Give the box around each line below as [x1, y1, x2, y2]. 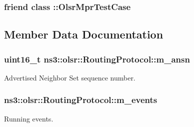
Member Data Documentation [4, 26, 163, 42]
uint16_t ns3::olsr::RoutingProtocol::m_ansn [4, 52, 190, 65]
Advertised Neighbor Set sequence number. [4, 72, 135, 82]
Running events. [4, 113, 53, 123]
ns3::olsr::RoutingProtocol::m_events [4, 93, 157, 106]
